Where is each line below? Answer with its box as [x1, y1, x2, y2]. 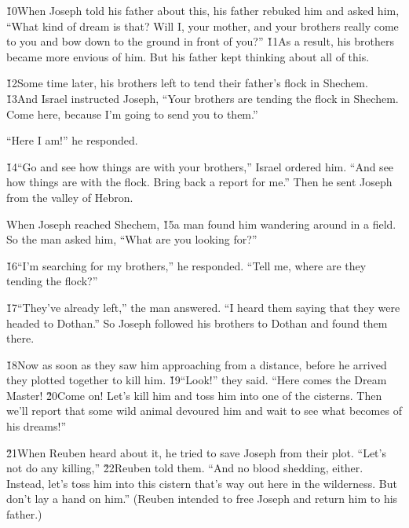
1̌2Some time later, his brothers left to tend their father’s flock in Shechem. [6, 75, 368, 91]
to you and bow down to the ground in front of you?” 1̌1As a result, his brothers [6, 33, 395, 49]
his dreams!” [6, 418, 67, 434]
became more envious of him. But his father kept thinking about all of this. [6, 48, 370, 64]
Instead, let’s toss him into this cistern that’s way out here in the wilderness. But [6, 475, 397, 491]
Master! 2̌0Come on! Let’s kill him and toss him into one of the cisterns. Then [6, 387, 382, 403]
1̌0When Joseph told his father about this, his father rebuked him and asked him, [6, 2, 400, 18]
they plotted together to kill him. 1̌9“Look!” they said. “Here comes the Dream [6, 372, 387, 388]
